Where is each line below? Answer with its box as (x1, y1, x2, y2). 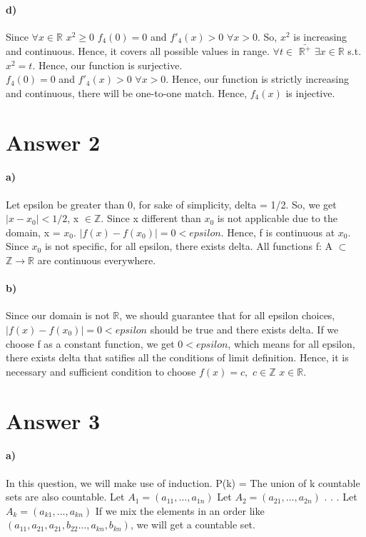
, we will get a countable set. (130, 517, 255, 532)
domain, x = (6, 224, 61, 239)
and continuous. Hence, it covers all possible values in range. (6, 44, 270, 59)
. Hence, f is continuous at (220, 224, 335, 239)
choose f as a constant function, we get (6, 336, 175, 351)
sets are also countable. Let (6, 489, 125, 504)
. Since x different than (101, 211, 201, 226)
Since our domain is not (6, 308, 110, 323)
